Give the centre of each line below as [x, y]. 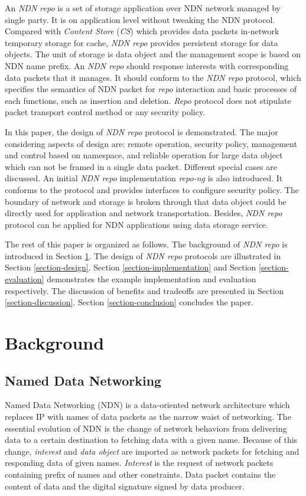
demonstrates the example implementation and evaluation [152, 279]
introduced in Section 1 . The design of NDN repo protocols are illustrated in [143, 255]
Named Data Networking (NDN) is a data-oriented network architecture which [147, 405]
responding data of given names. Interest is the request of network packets [139, 463]
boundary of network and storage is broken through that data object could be [146, 201]
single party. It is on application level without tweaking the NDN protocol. [140, 19]
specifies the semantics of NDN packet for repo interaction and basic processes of [151, 89]
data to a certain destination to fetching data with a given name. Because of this [151, 440]
